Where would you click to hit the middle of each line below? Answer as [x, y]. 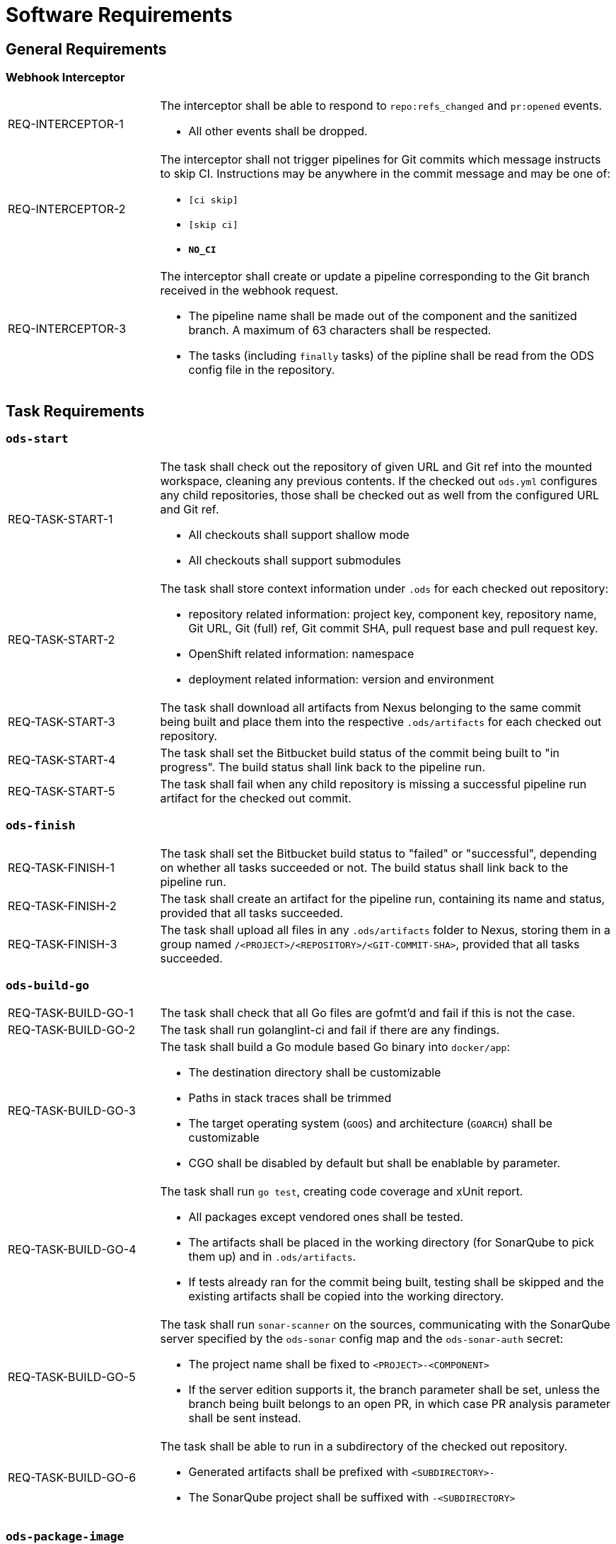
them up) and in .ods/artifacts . [272, 1257]
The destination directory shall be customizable [315, 1073]
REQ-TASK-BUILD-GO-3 [72, 1111]
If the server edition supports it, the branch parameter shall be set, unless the [394, 1390]
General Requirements [86, 49]
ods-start [37, 439]
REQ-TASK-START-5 [62, 791]
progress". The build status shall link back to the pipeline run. [323, 767]
